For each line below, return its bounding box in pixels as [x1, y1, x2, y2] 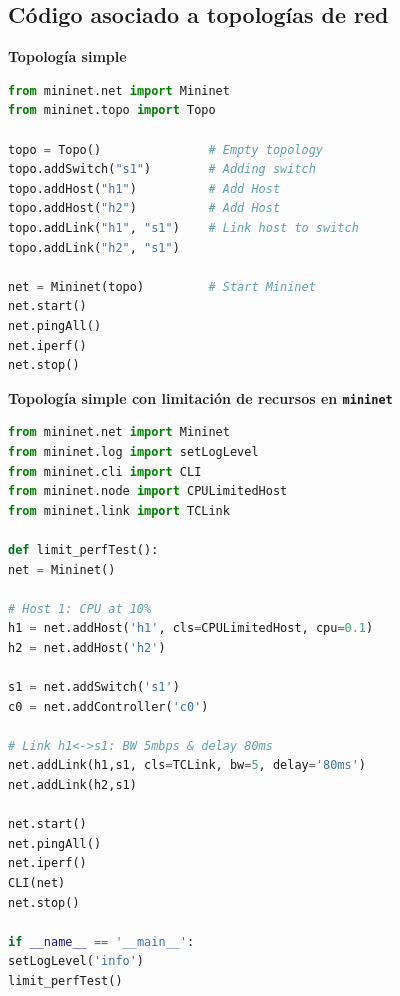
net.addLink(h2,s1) [8, 778, 137, 793]
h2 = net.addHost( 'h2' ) [8, 640, 166, 655]
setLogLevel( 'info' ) [8, 954, 145, 969]
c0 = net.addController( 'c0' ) [8, 699, 209, 714]
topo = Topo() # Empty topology [8, 142, 324, 157]
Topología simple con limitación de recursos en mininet [8, 387, 393, 408]
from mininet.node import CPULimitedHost [8, 484, 288, 499]
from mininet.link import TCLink [8, 503, 230, 518]
